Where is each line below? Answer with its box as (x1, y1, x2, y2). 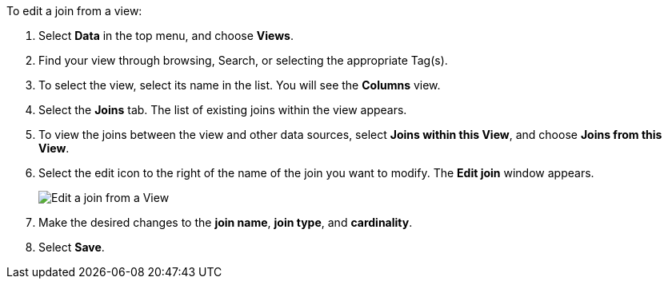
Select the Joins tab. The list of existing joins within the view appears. (38, 103, 407, 117)
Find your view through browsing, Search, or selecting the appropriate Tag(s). (38, 53, 448, 67)
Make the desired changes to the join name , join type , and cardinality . (38, 216, 413, 229)
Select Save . (38, 240, 105, 254)
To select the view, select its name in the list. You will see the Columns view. (38, 78, 441, 92)
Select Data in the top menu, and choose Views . (38, 29, 294, 42)
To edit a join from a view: (6, 4, 142, 18)
